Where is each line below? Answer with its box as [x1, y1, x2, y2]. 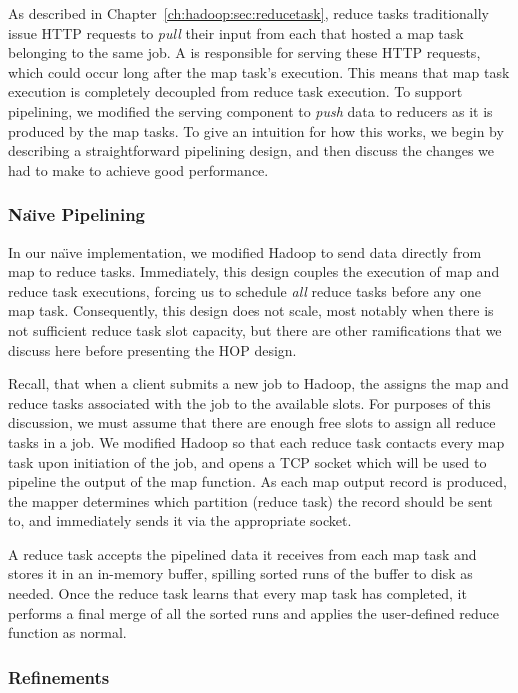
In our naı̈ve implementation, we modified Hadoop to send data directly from [8, 241, 482, 262]
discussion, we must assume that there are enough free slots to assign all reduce [8, 412, 496, 433]
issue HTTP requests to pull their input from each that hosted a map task [8, 22, 464, 43]
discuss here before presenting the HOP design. [8, 339, 297, 360]
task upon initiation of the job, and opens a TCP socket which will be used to [8, 451, 487, 472]
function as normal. [8, 622, 127, 643]
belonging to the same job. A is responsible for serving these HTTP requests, [8, 42, 481, 63]
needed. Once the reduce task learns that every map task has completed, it [8, 583, 467, 604]
